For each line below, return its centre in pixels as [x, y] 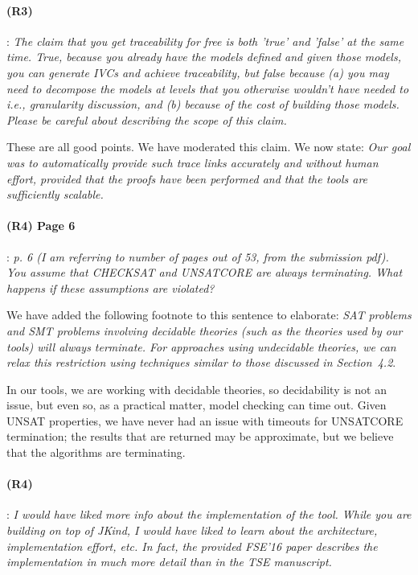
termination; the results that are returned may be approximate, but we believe [200, 436]
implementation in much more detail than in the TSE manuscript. [169, 562]
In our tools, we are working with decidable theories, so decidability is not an [197, 389]
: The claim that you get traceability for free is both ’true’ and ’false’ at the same [205, 41]
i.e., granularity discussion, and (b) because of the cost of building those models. [203, 104]
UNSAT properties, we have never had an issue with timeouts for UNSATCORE [205, 420]
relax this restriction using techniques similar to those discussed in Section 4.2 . [201, 362]
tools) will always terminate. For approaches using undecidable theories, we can [201, 346]
